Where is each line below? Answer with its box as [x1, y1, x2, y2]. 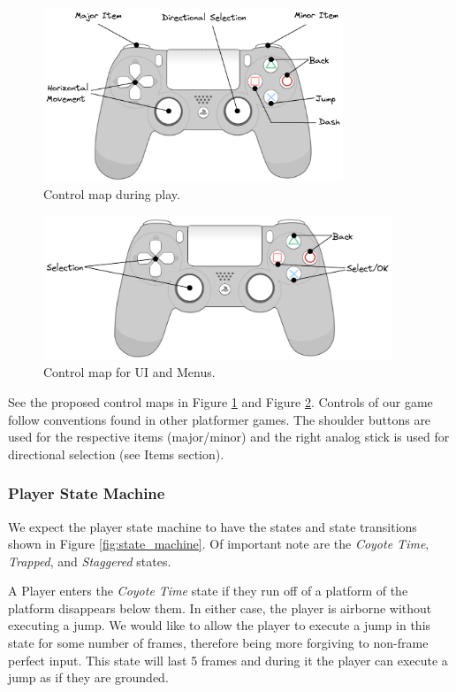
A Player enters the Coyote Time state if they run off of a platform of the [8, 581, 408, 600]
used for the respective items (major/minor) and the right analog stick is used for [8, 427, 450, 446]
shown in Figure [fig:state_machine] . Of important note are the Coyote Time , [8, 534, 429, 553]
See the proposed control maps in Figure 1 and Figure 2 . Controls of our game [8, 392, 433, 411]
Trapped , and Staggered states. [8, 551, 171, 570]
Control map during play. [43, 185, 180, 204]
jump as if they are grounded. [8, 668, 169, 687]
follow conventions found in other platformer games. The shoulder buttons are [8, 410, 431, 428]
